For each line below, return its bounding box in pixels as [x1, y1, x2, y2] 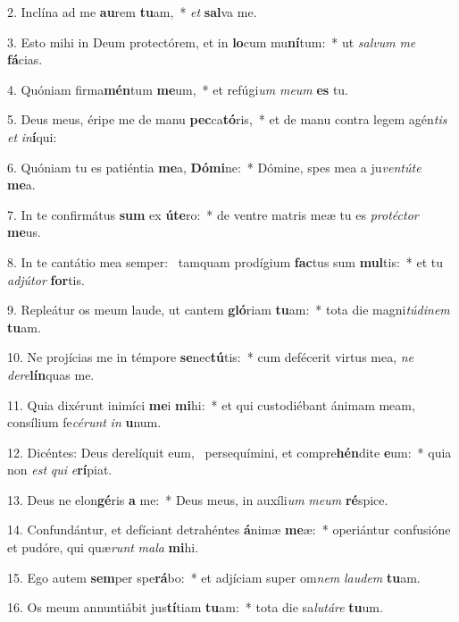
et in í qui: [7, 127, 57, 146]
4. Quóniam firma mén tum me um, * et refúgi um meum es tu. [7, 80, 349, 98]
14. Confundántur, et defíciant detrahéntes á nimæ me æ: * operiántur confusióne [7, 520, 451, 539]
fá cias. [7, 50, 43, 69]
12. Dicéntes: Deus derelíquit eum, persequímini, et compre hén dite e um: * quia [7, 442, 452, 461]
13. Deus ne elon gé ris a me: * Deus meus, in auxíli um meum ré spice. [7, 490, 388, 509]
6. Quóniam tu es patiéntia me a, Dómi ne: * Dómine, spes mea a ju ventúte [7, 157, 421, 176]
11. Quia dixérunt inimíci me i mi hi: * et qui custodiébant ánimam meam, [7, 395, 415, 414]
